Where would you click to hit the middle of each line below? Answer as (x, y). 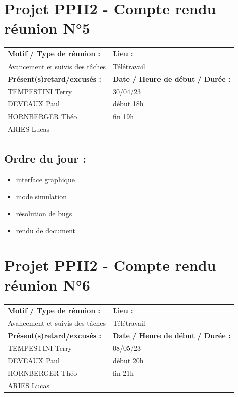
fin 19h (124, 116)
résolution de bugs (44, 213)
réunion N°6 (47, 285)
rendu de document (46, 230)
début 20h (128, 360)
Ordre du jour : (45, 158)
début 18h (128, 104)
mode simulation (41, 196)
